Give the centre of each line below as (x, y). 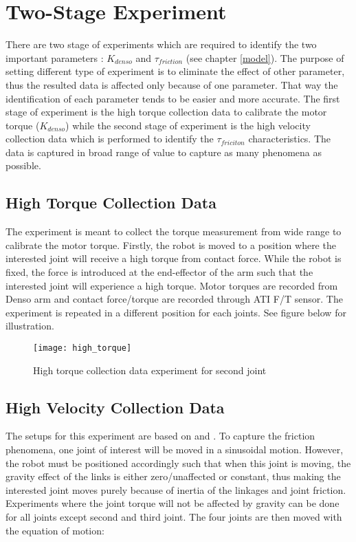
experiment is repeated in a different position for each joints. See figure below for (176, 312)
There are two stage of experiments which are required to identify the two (161, 44)
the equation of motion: (55, 530)
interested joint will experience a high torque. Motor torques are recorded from (172, 285)
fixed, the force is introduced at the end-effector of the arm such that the (159, 272)
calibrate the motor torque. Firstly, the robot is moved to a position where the (171, 245)
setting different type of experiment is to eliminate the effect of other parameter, (175, 71)
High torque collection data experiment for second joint (150, 370)
